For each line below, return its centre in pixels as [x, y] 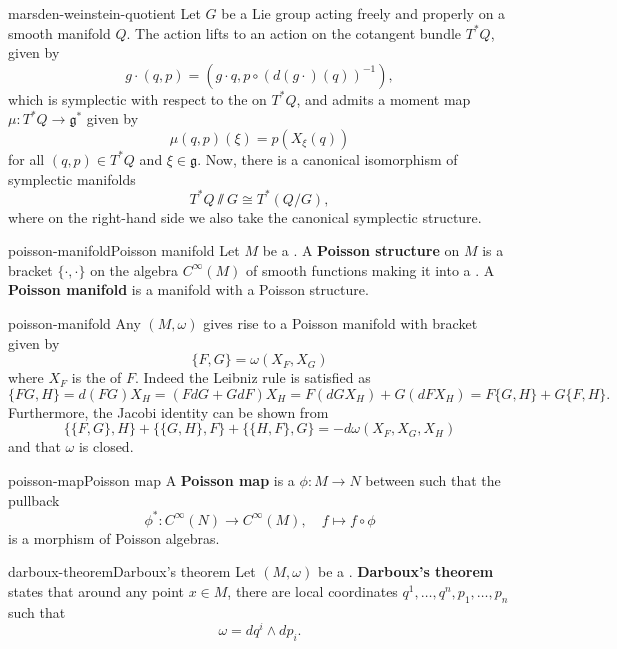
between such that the [433, 480]
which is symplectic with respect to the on [137, 98]
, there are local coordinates [312, 590]
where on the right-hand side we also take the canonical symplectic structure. [245, 216]
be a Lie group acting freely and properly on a [363, 13]
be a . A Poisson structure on [361, 250]
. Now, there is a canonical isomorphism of [327, 158]
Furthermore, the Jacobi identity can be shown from [168, 411]
